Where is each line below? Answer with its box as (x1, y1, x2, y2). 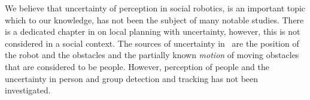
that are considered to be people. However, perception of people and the (5, 60, 270, 72)
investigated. (5, 84, 51, 96)
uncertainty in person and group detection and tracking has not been (5, 72, 259, 84)
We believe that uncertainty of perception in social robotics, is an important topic (5, 2, 306, 14)
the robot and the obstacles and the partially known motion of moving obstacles (5, 49, 299, 61)
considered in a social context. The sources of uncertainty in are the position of (5, 37, 299, 49)
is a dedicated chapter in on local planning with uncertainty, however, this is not (5, 25, 300, 38)
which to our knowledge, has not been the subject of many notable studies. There (5, 13, 304, 26)
